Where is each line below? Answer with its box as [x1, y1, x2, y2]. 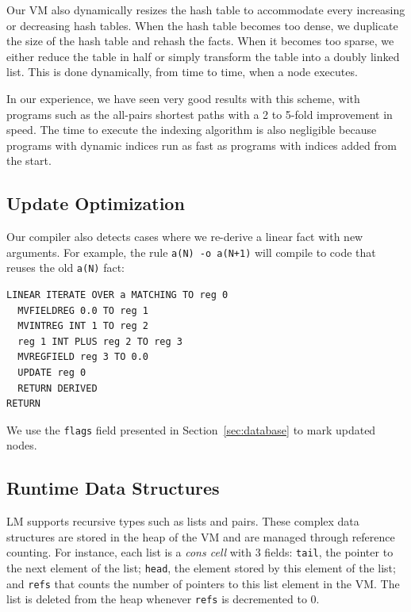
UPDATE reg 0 [17, 367, 86, 379]
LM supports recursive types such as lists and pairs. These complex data [6, 513, 359, 530]
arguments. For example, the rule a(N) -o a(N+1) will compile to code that [6, 243, 376, 260]
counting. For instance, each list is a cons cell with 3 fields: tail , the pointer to [6, 544, 394, 560]
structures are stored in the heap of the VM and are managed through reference [6, 528, 395, 545]
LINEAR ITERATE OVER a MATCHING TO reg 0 [6, 289, 229, 301]
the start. [6, 152, 52, 169]
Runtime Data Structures [6, 476, 220, 500]
